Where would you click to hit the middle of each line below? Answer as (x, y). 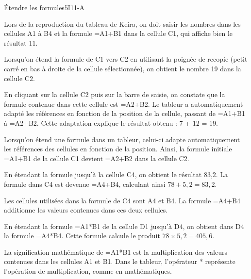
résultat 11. (21, 42)
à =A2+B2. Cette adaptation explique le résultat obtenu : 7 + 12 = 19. (111, 123)
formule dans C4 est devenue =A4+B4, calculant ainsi (85, 184)
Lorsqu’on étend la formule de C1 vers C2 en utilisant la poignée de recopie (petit (126, 59)
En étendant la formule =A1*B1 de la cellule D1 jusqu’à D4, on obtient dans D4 (124, 226)
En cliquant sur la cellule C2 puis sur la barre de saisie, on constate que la (115, 94)
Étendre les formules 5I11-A (44, 7)
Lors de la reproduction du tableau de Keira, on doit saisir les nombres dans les (122, 24)
